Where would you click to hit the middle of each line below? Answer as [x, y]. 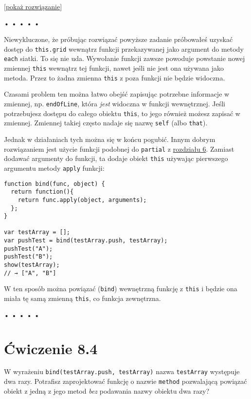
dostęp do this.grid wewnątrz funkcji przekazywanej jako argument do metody [124, 49]
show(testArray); [32, 265]
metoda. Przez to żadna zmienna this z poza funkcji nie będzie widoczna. [115, 77]
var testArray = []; [37, 232]
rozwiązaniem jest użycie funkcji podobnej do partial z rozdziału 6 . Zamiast [119, 149]
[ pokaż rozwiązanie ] [33, 6]
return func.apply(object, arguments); [82, 200]
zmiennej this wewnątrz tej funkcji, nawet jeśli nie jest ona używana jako [114, 68]
